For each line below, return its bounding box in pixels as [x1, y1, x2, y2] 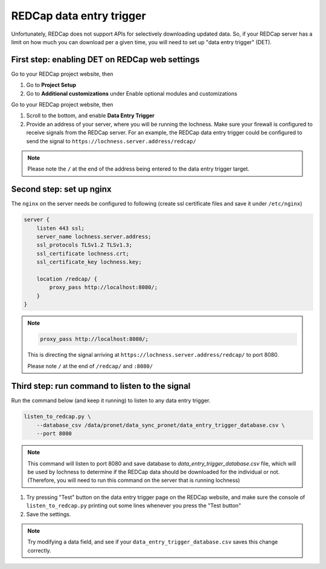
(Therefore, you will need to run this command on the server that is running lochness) [27, 476, 240, 484]
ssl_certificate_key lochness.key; [36, 259, 142, 265]
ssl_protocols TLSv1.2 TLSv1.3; [36, 242, 133, 249]
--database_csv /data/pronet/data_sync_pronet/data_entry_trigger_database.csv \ [36, 421, 285, 429]
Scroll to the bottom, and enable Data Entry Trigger [26, 112, 155, 119]
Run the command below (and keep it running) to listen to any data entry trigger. [11, 397, 211, 405]
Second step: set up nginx [11, 184, 112, 195]
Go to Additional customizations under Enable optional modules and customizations [26, 89, 238, 97]
